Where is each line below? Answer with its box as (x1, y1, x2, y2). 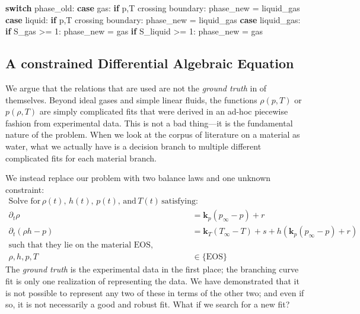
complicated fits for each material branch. (5, 151, 157, 164)
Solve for (8, 197, 41, 206)
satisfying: (161, 197, 198, 206)
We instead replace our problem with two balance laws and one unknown (5, 172, 271, 184)
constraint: (5, 183, 44, 195)
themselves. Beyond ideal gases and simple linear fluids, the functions (5, 93, 257, 106)
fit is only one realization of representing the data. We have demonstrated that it (5, 275, 300, 287)
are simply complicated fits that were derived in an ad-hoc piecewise (39, 105, 288, 118)
